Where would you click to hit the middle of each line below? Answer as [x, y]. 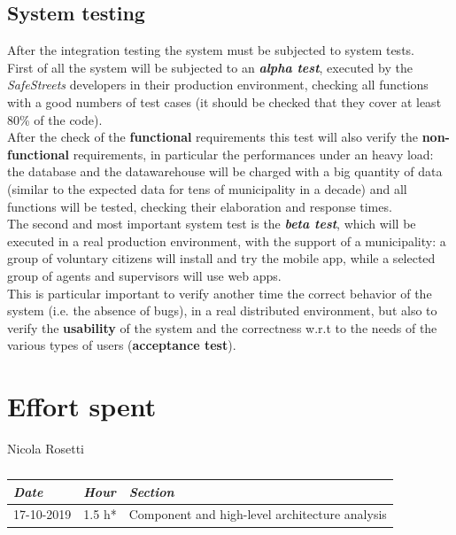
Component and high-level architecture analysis [258, 514]
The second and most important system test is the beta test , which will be [212, 224]
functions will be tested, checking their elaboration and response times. [200, 206]
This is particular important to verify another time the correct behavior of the [220, 293]
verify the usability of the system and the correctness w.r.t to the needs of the [222, 327]
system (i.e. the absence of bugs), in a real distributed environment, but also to [222, 310]
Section [151, 491]
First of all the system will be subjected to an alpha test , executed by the [210, 67]
